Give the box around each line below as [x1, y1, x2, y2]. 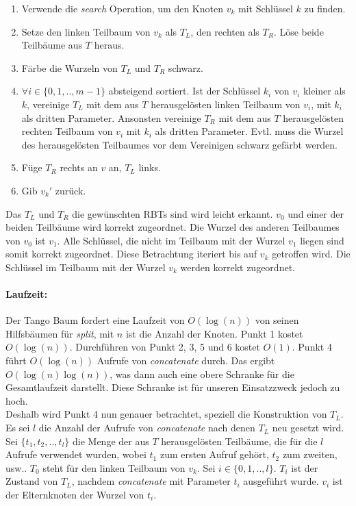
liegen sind [300, 233, 344, 247]
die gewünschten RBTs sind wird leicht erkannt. [72, 206, 273, 220]
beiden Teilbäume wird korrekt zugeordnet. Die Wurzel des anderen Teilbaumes [5, 220, 340, 234]
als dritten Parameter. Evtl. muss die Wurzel [155, 124, 344, 138]
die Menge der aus [73, 433, 149, 448]
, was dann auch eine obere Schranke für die [110, 366, 294, 381]
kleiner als [303, 84, 346, 98]
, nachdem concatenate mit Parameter [71, 474, 231, 488]
